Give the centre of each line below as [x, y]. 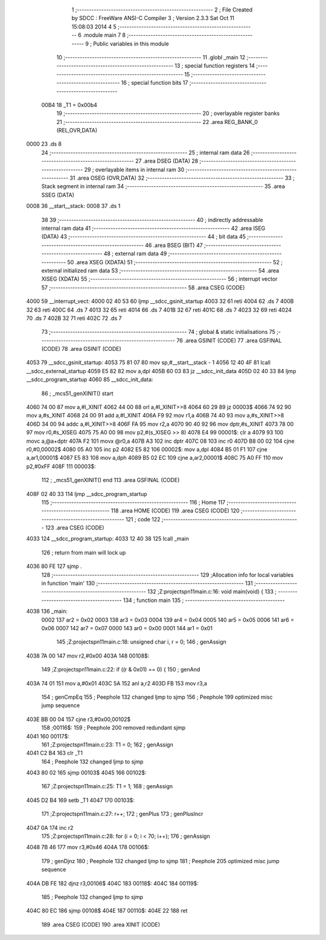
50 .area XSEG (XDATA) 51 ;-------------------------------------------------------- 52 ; [175, 262]
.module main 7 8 [104, 35]
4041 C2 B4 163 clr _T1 [55, 753]
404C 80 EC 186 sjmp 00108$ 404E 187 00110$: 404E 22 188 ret [107, 911]
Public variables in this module [131, 44]
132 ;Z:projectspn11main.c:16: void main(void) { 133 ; [212, 592]
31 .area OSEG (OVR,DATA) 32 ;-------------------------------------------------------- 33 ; [182, 178]
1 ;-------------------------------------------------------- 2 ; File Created [162, 10]
